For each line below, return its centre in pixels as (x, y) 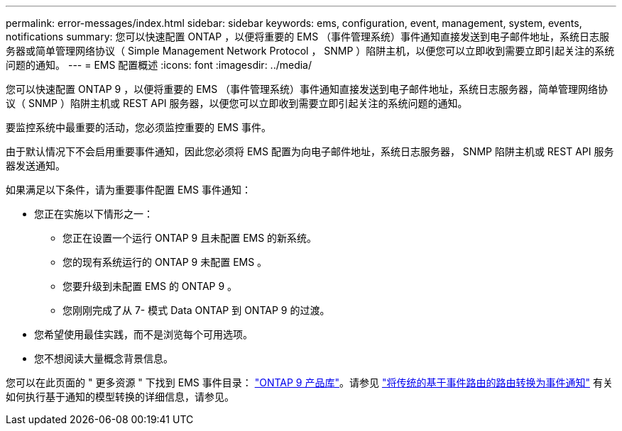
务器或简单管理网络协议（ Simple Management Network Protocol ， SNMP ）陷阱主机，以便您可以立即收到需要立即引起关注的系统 (310, 51)
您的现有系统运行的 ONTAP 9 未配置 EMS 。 (165, 262)
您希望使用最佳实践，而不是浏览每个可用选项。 (143, 334)
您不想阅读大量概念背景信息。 (104, 358)
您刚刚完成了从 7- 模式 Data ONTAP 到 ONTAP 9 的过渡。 (196, 310)
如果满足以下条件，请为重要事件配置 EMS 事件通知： (129, 190)
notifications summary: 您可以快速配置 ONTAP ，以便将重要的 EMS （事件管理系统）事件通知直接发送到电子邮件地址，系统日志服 (308, 37)
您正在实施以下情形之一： (94, 214)
